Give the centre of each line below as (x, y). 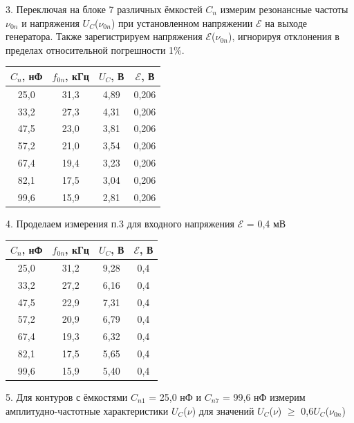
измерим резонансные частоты (284, 9)
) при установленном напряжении (182, 22)
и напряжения (50, 22)
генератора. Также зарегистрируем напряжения (104, 36)
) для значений (223, 410)
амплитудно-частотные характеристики (87, 410)
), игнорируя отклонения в (283, 36)
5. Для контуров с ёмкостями (67, 396)
